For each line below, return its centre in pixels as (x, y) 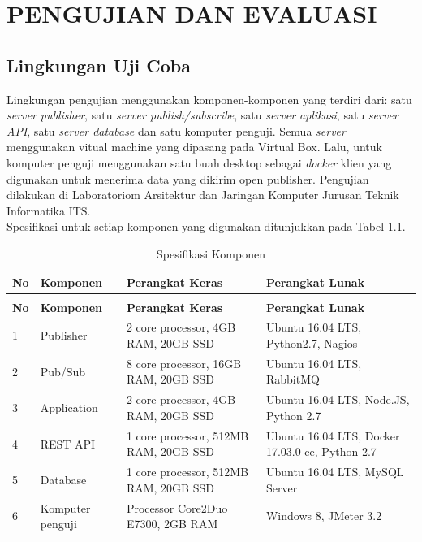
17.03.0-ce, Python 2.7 (321, 451)
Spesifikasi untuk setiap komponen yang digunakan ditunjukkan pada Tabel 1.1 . (206, 226)
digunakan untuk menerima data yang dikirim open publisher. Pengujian (188, 178)
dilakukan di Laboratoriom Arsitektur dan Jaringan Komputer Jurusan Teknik (203, 195)
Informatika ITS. (49, 210)
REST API (68, 443)
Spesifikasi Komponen (211, 253)
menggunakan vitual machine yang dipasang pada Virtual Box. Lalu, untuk (194, 147)
